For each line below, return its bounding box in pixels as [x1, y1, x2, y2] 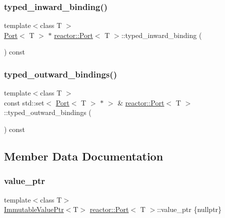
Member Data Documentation [4, 148, 163, 163]
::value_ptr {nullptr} [157, 204, 222, 214]
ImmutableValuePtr [4, 204, 64, 214]
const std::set [4, 97, 44, 107]
